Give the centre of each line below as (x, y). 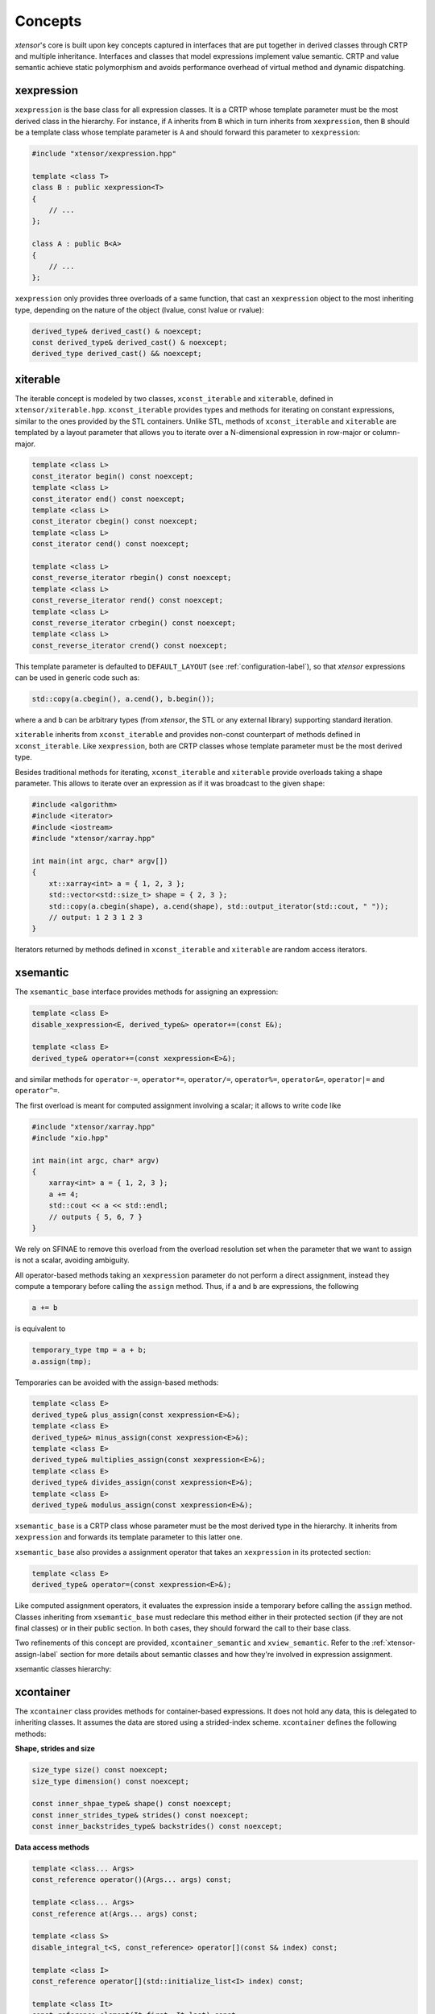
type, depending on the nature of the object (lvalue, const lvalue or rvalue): (140, 309)
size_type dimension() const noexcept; (110, 1781)
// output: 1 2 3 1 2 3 (95, 917)
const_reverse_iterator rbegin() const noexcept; (132, 578)
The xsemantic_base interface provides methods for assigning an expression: (147, 992)
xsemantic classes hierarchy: (63, 1669)
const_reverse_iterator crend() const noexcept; (130, 645)
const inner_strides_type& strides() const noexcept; (140, 1815)
